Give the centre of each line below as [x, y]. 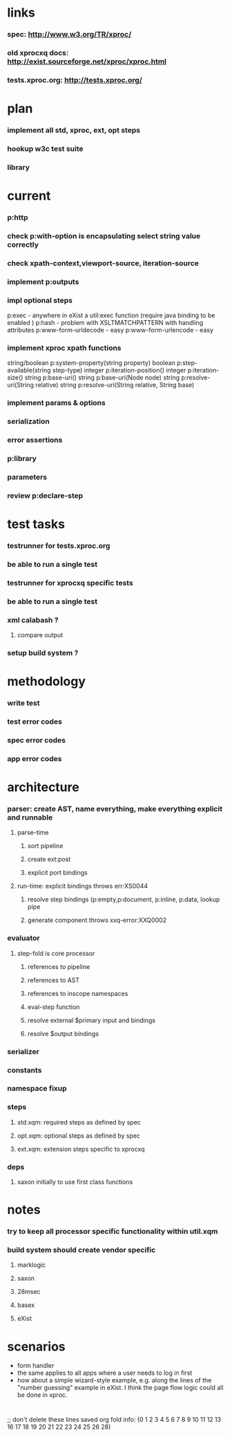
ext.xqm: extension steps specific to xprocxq [81, 1149]
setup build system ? [43, 653]
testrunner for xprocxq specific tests [70, 583]
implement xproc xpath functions [65, 348]
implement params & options [56, 403]
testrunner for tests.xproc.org [59, 546]
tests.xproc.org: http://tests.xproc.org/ [75, 79]
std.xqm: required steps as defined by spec [79, 1122]
